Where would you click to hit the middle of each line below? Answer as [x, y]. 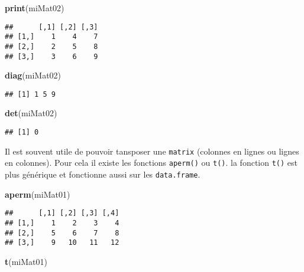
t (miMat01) [26, 261]
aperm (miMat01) [38, 194]
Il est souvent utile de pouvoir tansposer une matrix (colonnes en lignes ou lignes [152, 151]
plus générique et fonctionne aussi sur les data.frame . [103, 174]
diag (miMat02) [33, 75]
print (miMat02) [35, 8]
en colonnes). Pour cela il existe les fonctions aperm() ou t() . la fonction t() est [151, 163]
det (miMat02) [31, 113]
